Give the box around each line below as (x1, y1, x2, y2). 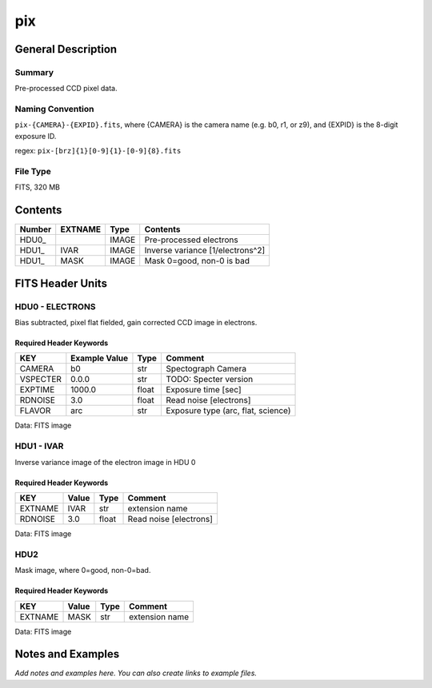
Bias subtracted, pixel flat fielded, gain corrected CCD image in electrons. (14, 318, 258, 328)
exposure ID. (14, 131, 57, 141)
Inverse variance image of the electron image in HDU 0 (14, 457, 196, 467)
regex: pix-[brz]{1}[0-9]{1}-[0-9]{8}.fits (14, 146, 182, 156)
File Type (14, 166, 51, 177)
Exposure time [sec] (165, 384, 242, 396)
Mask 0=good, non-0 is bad (144, 256, 250, 267)
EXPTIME (19, 384, 55, 396)
